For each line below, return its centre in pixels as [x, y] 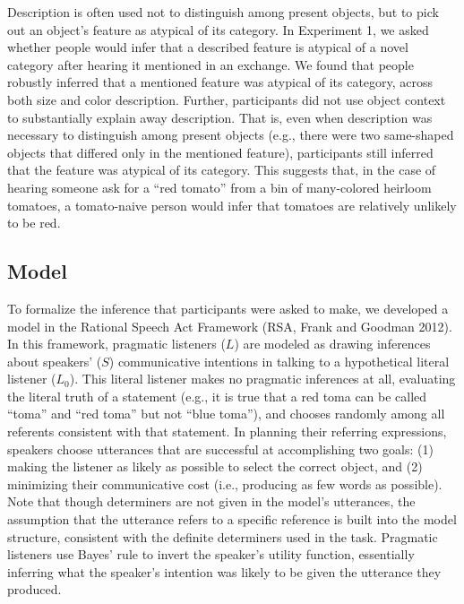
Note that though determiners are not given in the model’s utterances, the [211, 501]
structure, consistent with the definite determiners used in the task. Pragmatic [223, 536]
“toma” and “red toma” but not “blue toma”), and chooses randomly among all [226, 414]
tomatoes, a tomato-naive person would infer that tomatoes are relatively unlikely [232, 205]
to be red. [34, 223]
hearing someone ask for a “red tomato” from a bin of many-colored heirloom [219, 187]
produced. [34, 589]
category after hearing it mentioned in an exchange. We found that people [211, 64]
